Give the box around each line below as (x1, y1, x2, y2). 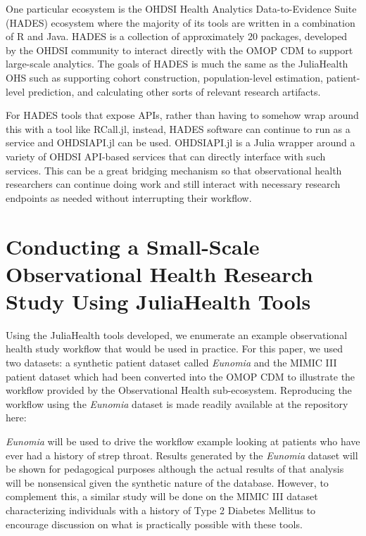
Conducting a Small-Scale (6, 231, 260, 260)
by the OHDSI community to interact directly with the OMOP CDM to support (6, 42, 353, 57)
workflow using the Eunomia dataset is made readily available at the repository (6, 396, 348, 411)
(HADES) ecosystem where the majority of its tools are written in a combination (6, 15, 355, 30)
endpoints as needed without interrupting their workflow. (6, 190, 252, 205)
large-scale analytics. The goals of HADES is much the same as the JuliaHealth (6, 56, 348, 71)
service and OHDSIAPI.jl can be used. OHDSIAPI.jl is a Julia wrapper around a (6, 135, 355, 150)
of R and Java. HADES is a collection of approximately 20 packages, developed (6, 29, 348, 44)
